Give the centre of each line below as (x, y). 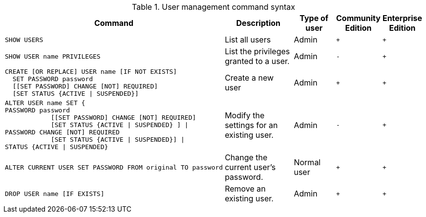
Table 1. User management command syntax (213, 7)
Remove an (245, 189)
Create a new (249, 78)
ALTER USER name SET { (45, 103)
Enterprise (402, 18)
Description (258, 23)
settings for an (251, 125)
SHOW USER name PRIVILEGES (53, 56)
